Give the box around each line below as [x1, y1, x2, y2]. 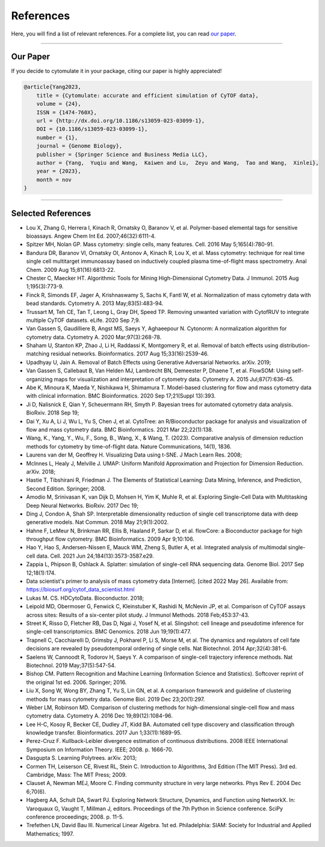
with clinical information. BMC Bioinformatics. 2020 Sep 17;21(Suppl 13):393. [26, 392, 216, 399]
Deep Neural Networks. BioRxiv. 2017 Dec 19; [26, 502, 138, 509]
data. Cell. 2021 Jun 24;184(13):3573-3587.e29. [36, 552, 154, 559]
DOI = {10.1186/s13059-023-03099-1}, [36, 126, 148, 132]
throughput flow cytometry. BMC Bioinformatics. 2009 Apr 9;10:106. [26, 535, 195, 543]
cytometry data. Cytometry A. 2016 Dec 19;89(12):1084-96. [26, 712, 173, 719]
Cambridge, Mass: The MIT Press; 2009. [26, 771, 127, 778]
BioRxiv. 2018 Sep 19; [26, 409, 79, 416]
